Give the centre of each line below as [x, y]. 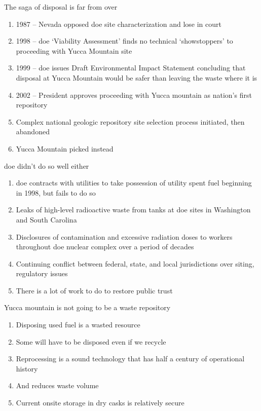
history [27, 368]
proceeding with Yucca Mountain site [74, 50]
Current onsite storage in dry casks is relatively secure [100, 403]
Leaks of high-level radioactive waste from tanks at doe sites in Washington [133, 210]
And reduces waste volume [57, 385]
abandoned [33, 132]
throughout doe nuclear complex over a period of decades [105, 247]
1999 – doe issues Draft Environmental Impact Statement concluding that [131, 68]
